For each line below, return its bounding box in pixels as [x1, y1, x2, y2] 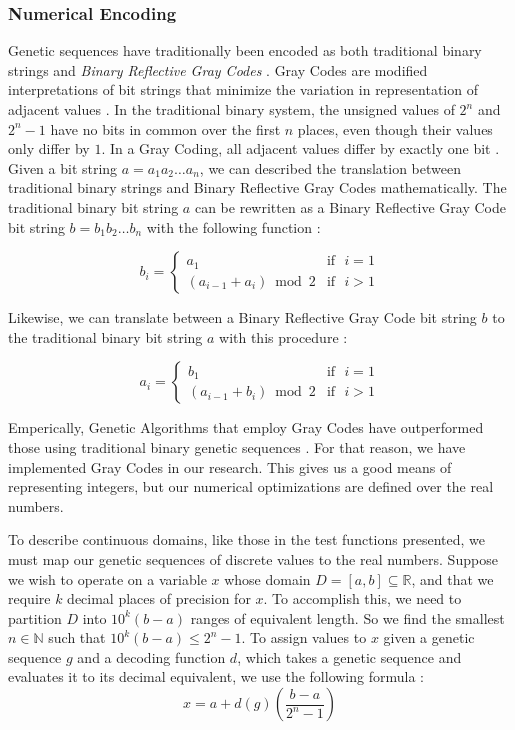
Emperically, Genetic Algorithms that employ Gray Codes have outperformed [8, 417, 484, 438]
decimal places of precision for [67, 588, 251, 609]
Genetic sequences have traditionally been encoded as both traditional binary [8, 40, 482, 61]
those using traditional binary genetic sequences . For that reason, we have [8, 436, 466, 457]
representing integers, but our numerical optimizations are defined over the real [8, 476, 494, 497]
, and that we [411, 568, 494, 589]
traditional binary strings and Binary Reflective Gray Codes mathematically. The [8, 177, 507, 198]
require [8, 588, 51, 609]
